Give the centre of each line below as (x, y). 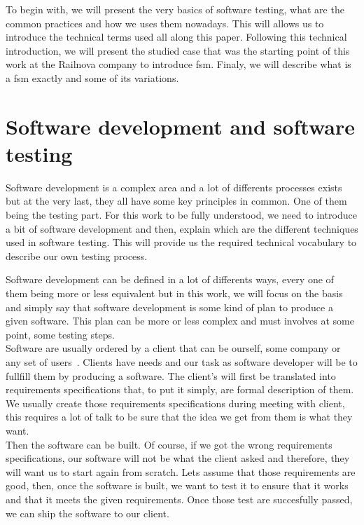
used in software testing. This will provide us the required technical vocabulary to (181, 242)
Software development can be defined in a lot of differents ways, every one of (170, 279)
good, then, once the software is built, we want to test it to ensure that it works (177, 485)
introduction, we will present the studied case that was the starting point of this (178, 50)
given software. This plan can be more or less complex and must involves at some (180, 321)
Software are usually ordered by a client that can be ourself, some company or (173, 348)
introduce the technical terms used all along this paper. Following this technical (176, 37)
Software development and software (180, 126)
